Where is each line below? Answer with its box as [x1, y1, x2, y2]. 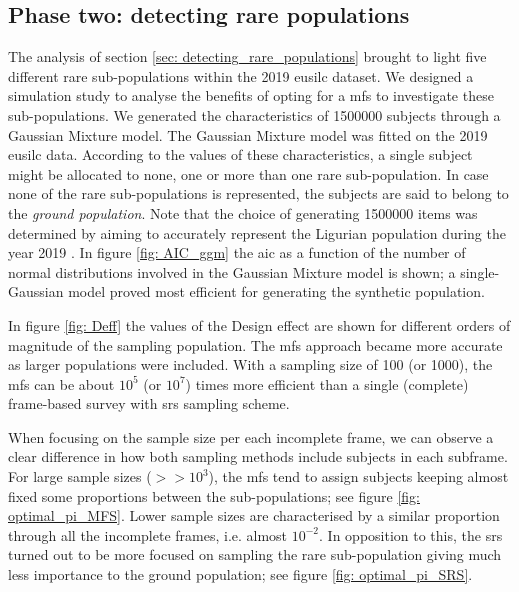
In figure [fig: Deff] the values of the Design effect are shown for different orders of [8, 314, 511, 335]
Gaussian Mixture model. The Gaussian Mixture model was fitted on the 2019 [8, 124, 488, 145]
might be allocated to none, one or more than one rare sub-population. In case [8, 163, 489, 184]
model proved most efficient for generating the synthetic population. [68, 281, 485, 302]
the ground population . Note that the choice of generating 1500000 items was [8, 202, 478, 223]
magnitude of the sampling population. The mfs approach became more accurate [8, 334, 503, 355]
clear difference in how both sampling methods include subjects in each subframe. [8, 446, 508, 467]
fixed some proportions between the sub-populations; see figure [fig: [8, 485, 420, 506]
